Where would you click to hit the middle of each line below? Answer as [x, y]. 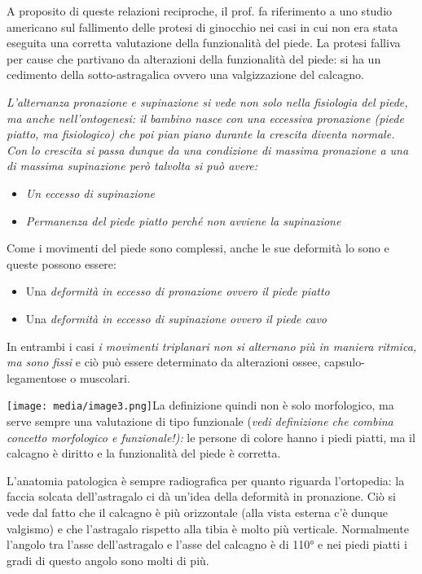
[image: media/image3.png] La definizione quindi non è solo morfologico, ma [200, 405]
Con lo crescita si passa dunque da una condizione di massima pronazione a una [208, 149]
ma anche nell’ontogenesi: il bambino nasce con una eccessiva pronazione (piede [205, 118]
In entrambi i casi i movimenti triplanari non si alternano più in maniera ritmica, [212, 346]
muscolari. [105, 377]
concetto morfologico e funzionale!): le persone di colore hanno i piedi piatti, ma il [211, 437]
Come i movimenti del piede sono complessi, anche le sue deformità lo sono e [198, 248]
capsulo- [345, 362]
